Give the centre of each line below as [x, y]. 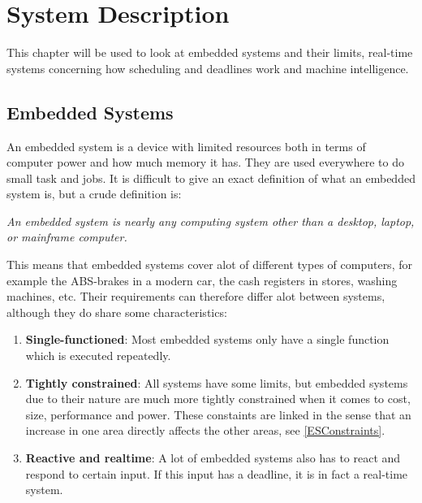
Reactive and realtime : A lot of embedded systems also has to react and [213, 458]
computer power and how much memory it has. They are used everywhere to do [205, 162]
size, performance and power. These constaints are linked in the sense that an [218, 414]
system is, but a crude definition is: [94, 194]
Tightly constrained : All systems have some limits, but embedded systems [217, 382]
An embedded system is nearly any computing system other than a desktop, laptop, [211, 221]
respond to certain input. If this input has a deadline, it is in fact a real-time [217, 473]
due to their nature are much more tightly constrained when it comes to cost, [218, 399]
